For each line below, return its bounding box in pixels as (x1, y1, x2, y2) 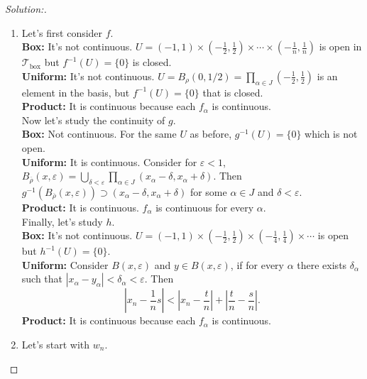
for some (190, 184, 227, 199)
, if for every (230, 257, 284, 272)
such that (21, 271, 63, 286)
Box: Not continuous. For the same (21, 126, 177, 141)
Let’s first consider (21, 25, 103, 40)
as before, (190, 126, 232, 141)
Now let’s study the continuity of (21, 112, 165, 127)
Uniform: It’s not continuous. (21, 68, 155, 83)
